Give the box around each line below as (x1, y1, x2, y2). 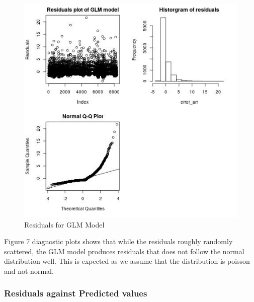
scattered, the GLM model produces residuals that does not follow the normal (4, 246, 244, 256)
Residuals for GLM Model (24, 219, 105, 230)
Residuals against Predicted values (4, 287, 147, 299)
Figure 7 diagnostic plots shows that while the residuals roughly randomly (4, 236, 233, 247)
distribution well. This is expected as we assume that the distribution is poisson (4, 256, 250, 266)
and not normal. (4, 265, 54, 276)
